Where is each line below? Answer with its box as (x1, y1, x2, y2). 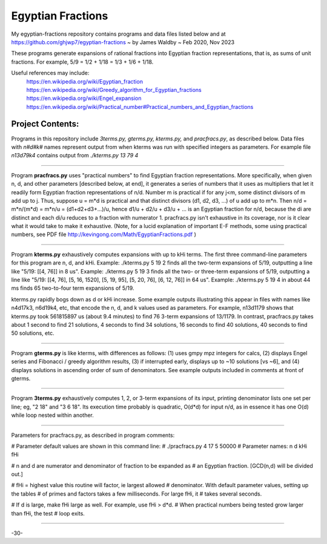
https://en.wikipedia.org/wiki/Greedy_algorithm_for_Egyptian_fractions (26, 86, 202, 93)
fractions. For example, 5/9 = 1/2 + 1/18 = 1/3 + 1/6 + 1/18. (11, 58, 154, 65)
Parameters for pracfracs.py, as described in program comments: (11, 431, 175, 439)
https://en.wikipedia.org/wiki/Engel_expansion (26, 94, 142, 102)
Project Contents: (11, 119, 79, 129)
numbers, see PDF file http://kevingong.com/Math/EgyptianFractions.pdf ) (11, 231, 197, 238)
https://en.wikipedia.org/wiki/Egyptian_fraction (26, 77, 144, 85)
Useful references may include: (11, 70, 90, 77)
